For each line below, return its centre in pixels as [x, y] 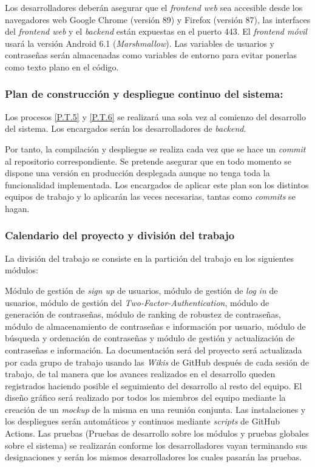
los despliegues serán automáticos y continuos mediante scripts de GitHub [143, 421]
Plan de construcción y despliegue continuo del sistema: [144, 94]
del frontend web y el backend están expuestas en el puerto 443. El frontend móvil [156, 31]
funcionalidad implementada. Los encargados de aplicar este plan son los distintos [157, 184]
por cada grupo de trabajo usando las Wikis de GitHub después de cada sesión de [157, 362]
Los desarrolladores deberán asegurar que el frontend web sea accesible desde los [154, 7]
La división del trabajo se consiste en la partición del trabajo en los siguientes [150, 258]
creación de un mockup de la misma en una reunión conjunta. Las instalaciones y [155, 409]
